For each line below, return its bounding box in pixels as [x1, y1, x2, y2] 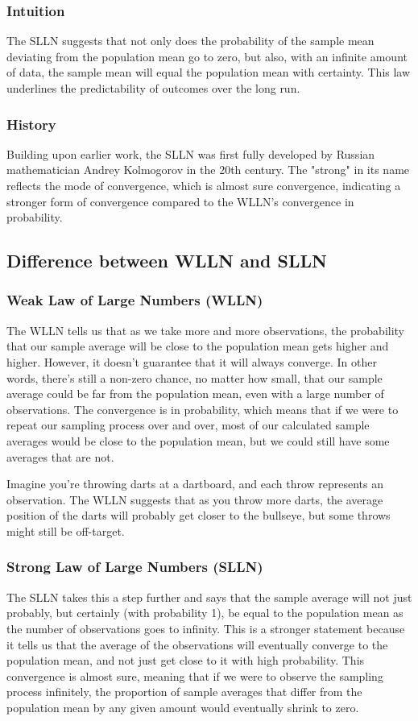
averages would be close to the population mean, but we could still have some [6, 432, 390, 449]
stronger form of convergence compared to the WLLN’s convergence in [6, 193, 354, 209]
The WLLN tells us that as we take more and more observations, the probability [6, 321, 405, 338]
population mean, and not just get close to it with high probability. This [6, 652, 365, 669]
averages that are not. [6, 448, 114, 465]
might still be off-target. [6, 522, 125, 539]
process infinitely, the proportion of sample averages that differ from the [6, 683, 362, 700]
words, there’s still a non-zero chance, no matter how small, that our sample [6, 369, 383, 386]
